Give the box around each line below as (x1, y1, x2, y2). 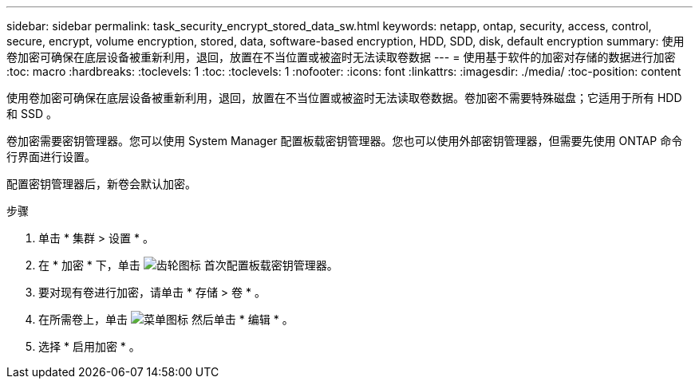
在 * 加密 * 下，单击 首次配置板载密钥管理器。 (38, 258, 338, 272)
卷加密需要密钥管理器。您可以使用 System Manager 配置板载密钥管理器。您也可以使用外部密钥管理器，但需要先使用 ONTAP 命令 (6, 134, 683, 147)
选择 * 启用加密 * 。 (38, 340, 140, 353)
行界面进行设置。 (6, 150, 96, 163)
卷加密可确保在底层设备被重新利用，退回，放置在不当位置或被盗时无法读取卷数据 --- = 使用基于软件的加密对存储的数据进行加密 (6, 50, 676, 64)
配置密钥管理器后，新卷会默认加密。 (6, 177, 196, 191)
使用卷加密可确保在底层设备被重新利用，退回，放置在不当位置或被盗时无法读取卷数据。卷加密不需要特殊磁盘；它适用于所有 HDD (6, 91, 682, 104)
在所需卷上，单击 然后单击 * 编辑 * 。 (38, 312, 294, 326)
